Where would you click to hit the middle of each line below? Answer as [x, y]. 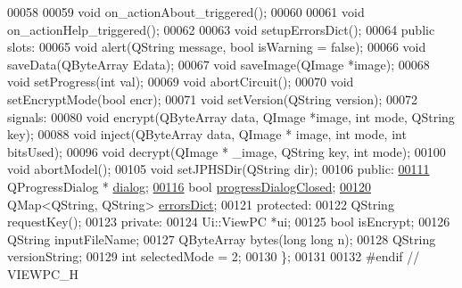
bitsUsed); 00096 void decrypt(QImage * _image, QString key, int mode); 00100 [227, 151]
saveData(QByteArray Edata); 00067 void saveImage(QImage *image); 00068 [219, 64]
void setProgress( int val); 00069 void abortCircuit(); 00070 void [181, 82]
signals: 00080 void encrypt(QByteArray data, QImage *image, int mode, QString [231, 116]
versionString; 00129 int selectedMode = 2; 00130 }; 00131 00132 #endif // [214, 256]
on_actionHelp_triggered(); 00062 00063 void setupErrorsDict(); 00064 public [221, 29]
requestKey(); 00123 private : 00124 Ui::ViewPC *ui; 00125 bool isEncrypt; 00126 [229, 222]
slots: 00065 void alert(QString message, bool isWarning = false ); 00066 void [217, 47]
